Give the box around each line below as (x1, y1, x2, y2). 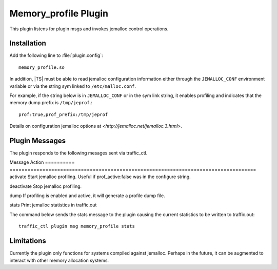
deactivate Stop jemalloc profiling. (9, 183, 82, 189)
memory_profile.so (18, 64, 65, 70)
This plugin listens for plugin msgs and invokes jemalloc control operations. (9, 26, 169, 32)
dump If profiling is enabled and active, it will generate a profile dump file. (9, 193, 165, 199)
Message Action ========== (9, 159, 75, 165)
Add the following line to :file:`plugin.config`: (9, 52, 103, 59)
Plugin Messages (9, 137, 66, 145)
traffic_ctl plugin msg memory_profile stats (18, 223, 135, 229)
